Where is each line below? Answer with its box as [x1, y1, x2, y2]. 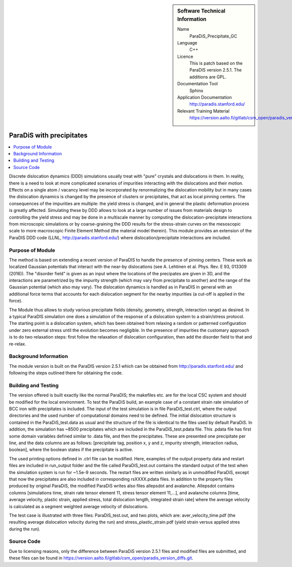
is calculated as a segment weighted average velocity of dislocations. [9, 503, 148, 509]
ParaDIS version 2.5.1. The [189, 67, 242, 73]
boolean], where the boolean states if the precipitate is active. [9, 447, 133, 453]
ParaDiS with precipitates [9, 131, 88, 139]
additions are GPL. [189, 74, 226, 80]
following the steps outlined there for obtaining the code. [9, 370, 123, 376]
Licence [177, 54, 193, 59]
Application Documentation [177, 94, 232, 100]
